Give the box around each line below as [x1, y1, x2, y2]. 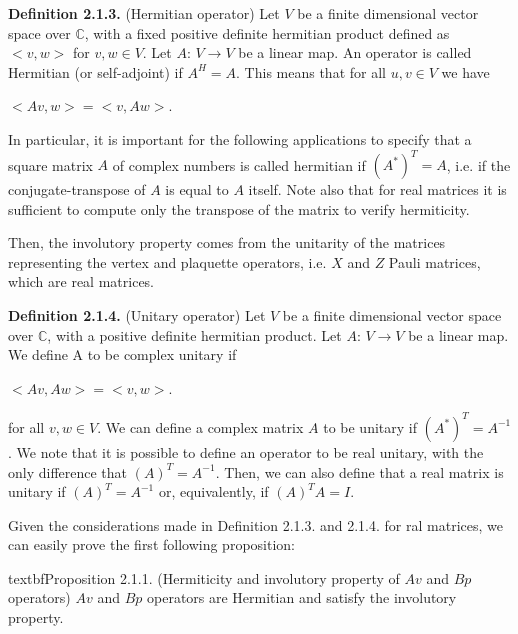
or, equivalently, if [158, 481, 269, 502]
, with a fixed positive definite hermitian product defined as [84, 22, 450, 43]
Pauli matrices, [388, 251, 481, 272]
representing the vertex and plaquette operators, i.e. [8, 251, 327, 272]
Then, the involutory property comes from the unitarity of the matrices [8, 232, 446, 253]
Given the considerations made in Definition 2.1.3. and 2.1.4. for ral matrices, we [8, 514, 503, 535]
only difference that [8, 461, 128, 482]
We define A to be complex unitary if [8, 344, 237, 365]
